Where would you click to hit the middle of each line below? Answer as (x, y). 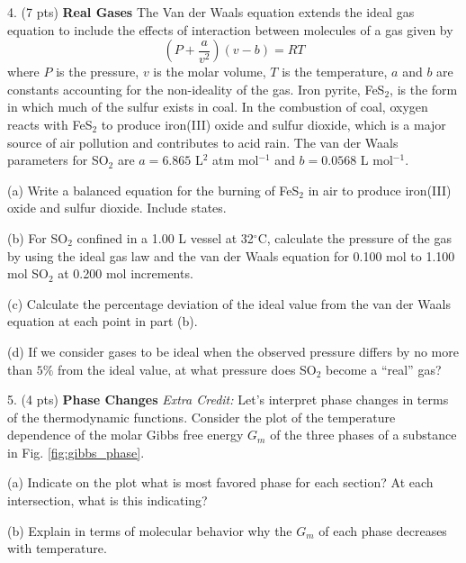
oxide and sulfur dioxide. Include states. (117, 208)
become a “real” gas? (384, 369)
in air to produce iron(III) (380, 190)
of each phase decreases (383, 530)
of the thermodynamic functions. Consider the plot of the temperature (202, 417)
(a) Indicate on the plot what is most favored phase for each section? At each (220, 482)
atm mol (236, 160)
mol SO (28, 273)
